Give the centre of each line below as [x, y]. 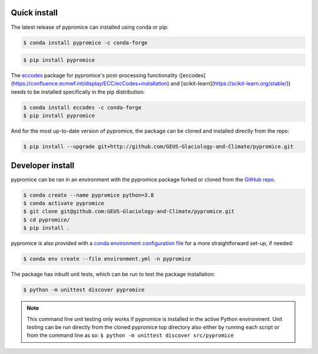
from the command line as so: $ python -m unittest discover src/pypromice [130, 335]
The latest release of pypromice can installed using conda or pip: [90, 27]
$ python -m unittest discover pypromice [84, 290]
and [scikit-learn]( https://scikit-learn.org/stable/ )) [231, 84]
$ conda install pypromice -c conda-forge [85, 42]
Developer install [43, 165]
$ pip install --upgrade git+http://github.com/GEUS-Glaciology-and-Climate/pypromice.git [158, 147]
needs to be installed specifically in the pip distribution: [78, 92]
